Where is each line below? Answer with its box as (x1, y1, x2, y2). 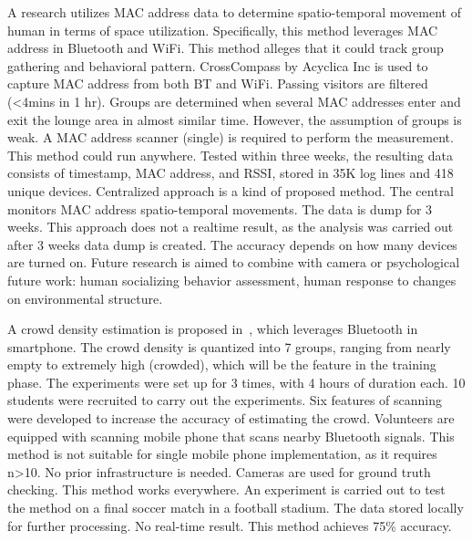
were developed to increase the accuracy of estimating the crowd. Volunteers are (7, 409, 455, 428)
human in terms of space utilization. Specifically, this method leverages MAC (7, 20, 438, 39)
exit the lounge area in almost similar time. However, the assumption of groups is (7, 109, 462, 129)
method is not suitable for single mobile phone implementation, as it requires (7, 444, 437, 463)
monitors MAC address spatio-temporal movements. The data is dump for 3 (7, 199, 433, 218)
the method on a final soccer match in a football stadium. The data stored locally (7, 498, 464, 517)
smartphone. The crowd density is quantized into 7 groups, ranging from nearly (7, 337, 451, 356)
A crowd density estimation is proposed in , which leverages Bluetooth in (7, 319, 418, 338)
